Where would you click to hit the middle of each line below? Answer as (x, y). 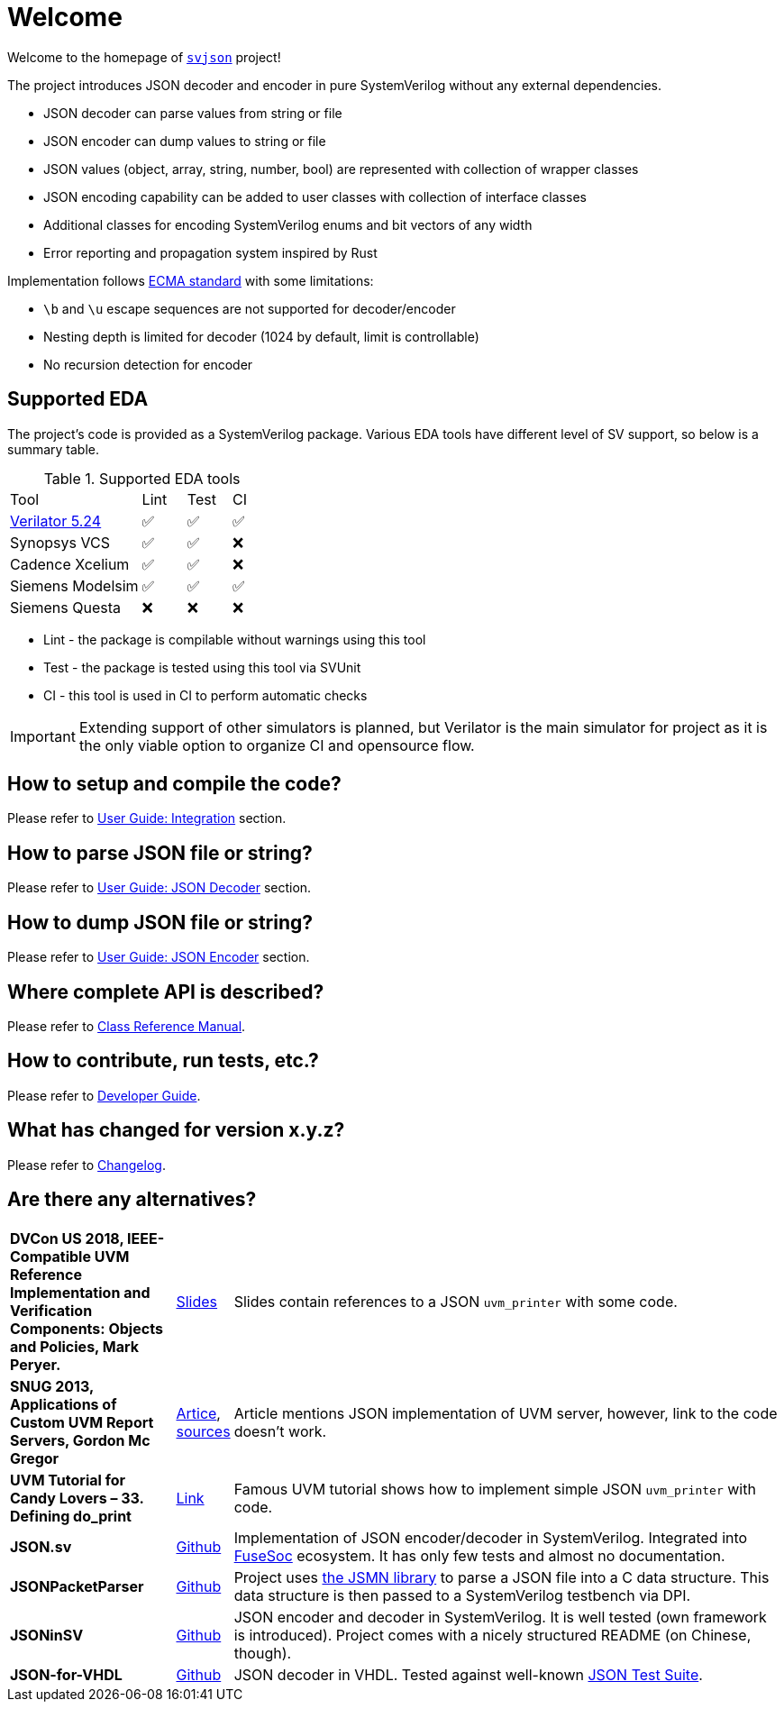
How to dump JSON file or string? (160, 922)
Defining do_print (71, 1516)
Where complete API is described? (166, 992)
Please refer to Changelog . (87, 1165)
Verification (51, 1310)
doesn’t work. (280, 1431)
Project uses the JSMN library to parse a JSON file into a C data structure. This (501, 1577)
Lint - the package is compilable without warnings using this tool (235, 639)
